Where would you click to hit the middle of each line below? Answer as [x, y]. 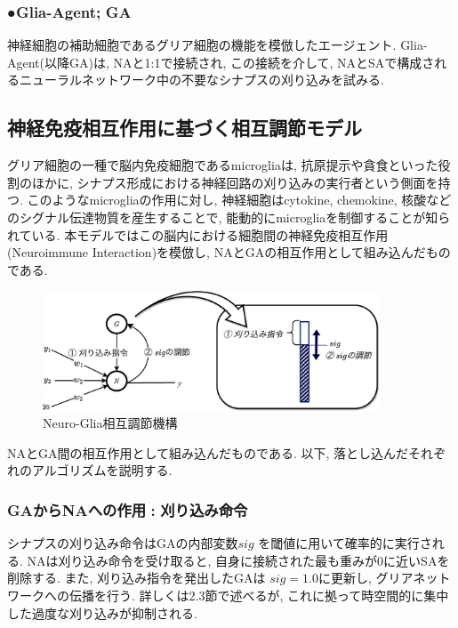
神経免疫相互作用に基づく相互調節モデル [185, 128]
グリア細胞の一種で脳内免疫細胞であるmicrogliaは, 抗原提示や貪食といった [223, 165]
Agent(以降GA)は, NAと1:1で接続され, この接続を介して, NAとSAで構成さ [221, 62]
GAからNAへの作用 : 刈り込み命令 [128, 510]
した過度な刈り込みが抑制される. [102, 612]
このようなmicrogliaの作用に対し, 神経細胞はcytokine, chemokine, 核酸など [239, 200]
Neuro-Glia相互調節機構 [110, 423]
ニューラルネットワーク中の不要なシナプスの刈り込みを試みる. [201, 80]
